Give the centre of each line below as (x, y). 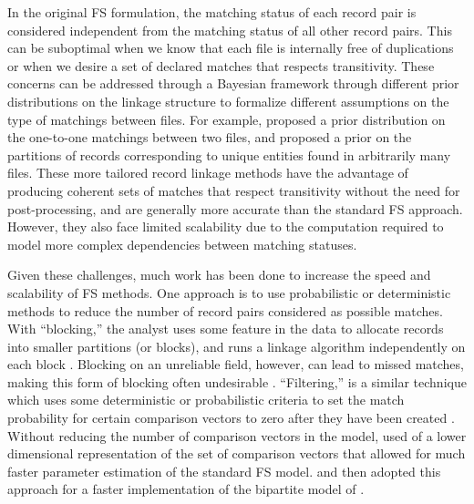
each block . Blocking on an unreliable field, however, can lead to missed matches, (236, 364)
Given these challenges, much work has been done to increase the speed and (219, 275)
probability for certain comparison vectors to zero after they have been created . (231, 418)
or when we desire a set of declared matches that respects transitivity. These (221, 65)
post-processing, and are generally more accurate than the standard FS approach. (235, 208)
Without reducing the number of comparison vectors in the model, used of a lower (237, 435)
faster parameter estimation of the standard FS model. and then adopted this (224, 471)
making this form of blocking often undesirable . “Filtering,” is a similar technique (237, 381)
